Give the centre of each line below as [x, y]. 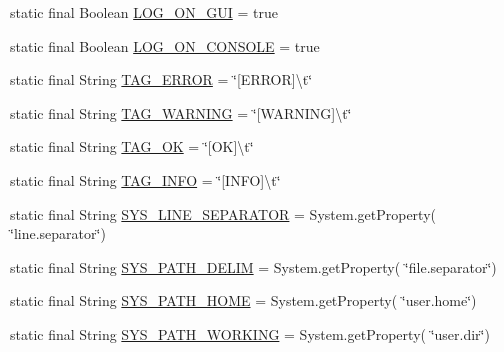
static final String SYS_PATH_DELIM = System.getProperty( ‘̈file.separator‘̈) [253, 266]
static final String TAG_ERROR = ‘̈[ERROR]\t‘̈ [161, 79]
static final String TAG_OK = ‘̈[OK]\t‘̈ [132, 146]
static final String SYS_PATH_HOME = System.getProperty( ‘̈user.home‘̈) [243, 300]
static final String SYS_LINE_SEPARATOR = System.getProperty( [223, 213]
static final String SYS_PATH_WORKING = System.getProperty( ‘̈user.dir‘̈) [250, 333]
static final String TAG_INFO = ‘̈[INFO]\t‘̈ [145, 179]
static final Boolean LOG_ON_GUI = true [144, 12]
